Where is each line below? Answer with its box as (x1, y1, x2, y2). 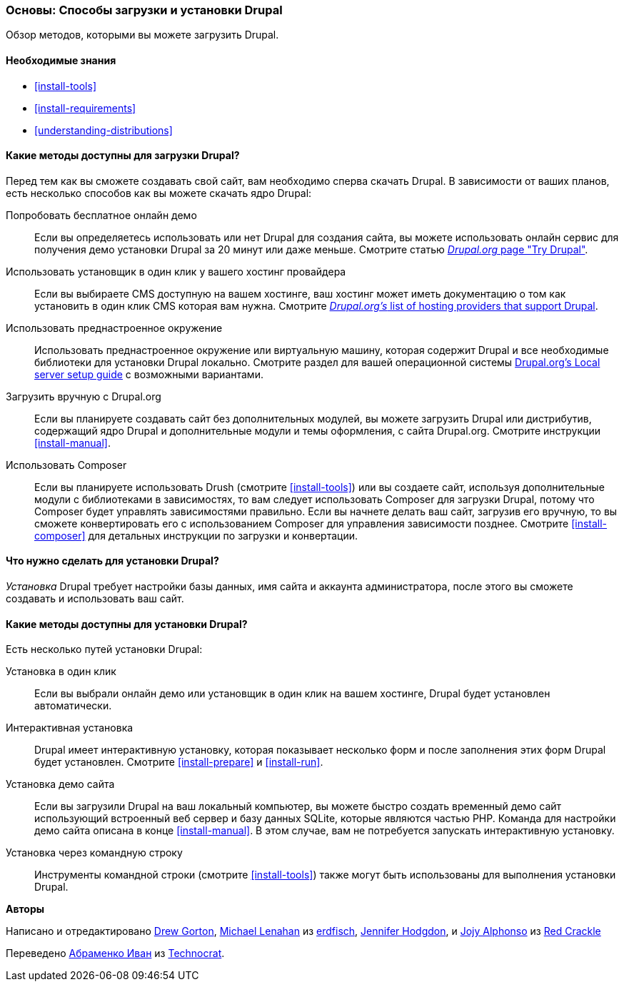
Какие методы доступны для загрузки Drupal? (6, 149, 240, 162)
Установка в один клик (6, 665, 116, 678)
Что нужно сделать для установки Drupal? (6, 555, 219, 567)
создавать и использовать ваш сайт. (6, 592, 184, 605)
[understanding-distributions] (34, 123, 173, 136)
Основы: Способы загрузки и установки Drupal (6, 3, 283, 17)
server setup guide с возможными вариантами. (34, 368, 263, 380)
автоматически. (34, 699, 112, 712)
